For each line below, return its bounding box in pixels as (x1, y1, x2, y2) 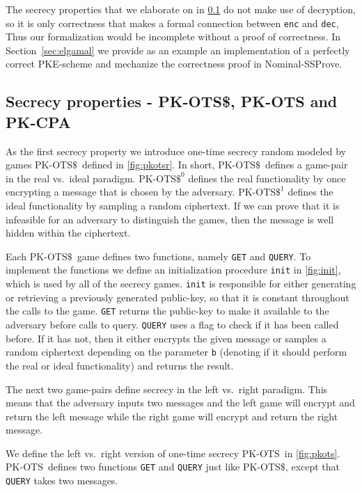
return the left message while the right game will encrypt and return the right (6, 408, 338, 423)
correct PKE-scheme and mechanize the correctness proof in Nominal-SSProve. (6, 56, 343, 71)
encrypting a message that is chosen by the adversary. (6, 184, 235, 199)
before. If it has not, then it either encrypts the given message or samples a (6, 331, 326, 345)
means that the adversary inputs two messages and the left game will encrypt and (6, 395, 355, 410)
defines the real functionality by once (188, 170, 346, 185)
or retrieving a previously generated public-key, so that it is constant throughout (6, 289, 349, 304)
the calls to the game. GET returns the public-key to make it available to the (6, 303, 329, 318)
